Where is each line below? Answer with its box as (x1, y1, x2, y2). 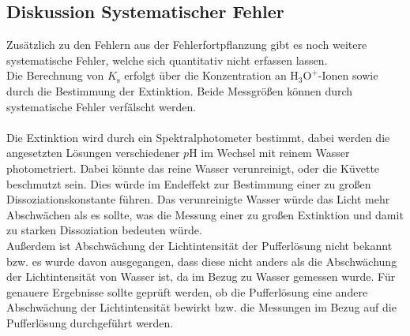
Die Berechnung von (6, 67, 104, 84)
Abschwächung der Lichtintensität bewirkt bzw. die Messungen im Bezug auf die (6, 299, 397, 315)
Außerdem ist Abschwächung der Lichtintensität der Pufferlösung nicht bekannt (6, 237, 393, 253)
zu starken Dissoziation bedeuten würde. (6, 222, 202, 238)
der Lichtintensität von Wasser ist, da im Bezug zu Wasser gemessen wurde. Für (6, 268, 396, 285)
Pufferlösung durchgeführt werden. (6, 314, 174, 330)
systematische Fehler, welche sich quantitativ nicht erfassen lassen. (6, 51, 328, 68)
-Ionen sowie (318, 67, 378, 84)
